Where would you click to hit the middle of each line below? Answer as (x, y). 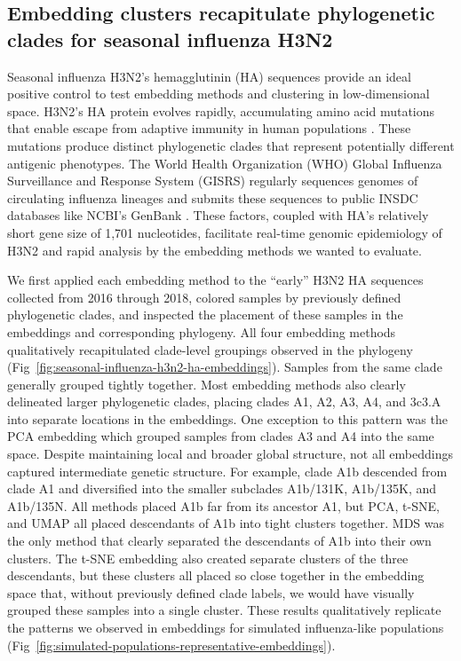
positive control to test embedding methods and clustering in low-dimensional (219, 94)
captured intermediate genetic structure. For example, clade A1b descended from (227, 471)
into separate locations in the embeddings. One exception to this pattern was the (227, 418)
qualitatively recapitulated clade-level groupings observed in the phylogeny (210, 349)
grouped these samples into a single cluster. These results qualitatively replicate (224, 610)
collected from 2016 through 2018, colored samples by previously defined (204, 297)
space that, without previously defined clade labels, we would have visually (211, 592)
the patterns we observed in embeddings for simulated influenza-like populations (226, 627)
